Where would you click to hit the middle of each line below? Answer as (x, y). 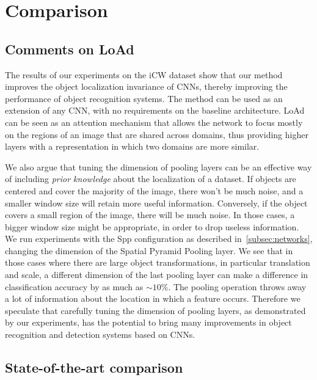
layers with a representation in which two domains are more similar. (132, 146)
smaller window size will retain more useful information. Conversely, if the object (156, 203)
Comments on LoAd (70, 49)
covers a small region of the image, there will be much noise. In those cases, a (150, 215)
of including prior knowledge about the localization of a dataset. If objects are (151, 179)
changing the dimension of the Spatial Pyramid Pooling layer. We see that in (149, 250)
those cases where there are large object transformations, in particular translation (158, 262)
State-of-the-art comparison (94, 367)
